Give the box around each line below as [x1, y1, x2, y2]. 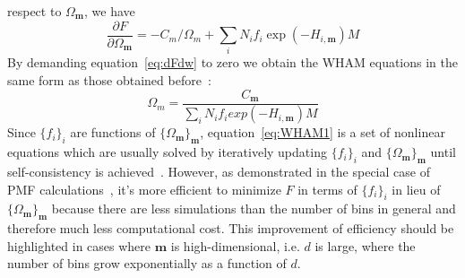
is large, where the [314, 236, 416, 255]
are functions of [70, 123, 156, 142]
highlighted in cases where [7, 236, 151, 255]
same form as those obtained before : [7, 70, 211, 89]
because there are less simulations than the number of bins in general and [51, 199, 456, 218]
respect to [7, 2, 62, 20]
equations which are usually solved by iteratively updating [7, 143, 327, 161]
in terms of [297, 179, 357, 198]
